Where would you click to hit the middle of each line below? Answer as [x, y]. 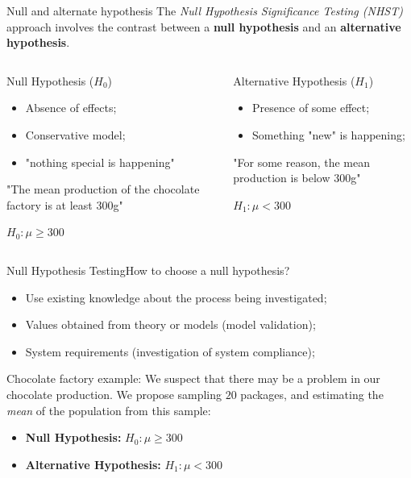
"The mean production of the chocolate [103, 189]
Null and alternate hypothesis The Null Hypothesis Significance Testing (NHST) [205, 10]
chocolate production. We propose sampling [114, 394]
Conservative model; [75, 134]
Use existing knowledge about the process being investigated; [176, 297]
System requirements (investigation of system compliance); [170, 351]
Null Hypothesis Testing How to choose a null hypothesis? [148, 270]
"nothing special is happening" [100, 162]
